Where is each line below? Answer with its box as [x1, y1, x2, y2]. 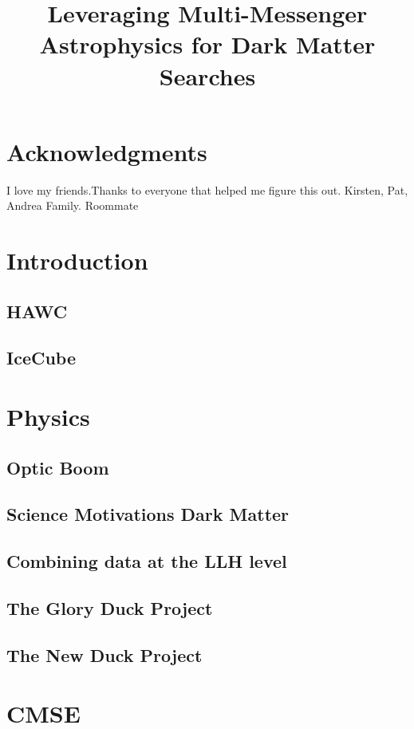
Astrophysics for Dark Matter [39, 28, 376, 61]
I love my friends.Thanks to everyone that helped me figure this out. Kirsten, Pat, [6, 181, 408, 198]
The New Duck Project [6, 642, 203, 667]
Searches [159, 59, 256, 92]
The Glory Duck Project [6, 595, 213, 620]
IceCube [6, 345, 76, 370]
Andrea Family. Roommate [6, 197, 139, 214]
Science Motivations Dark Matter [6, 502, 290, 526]
